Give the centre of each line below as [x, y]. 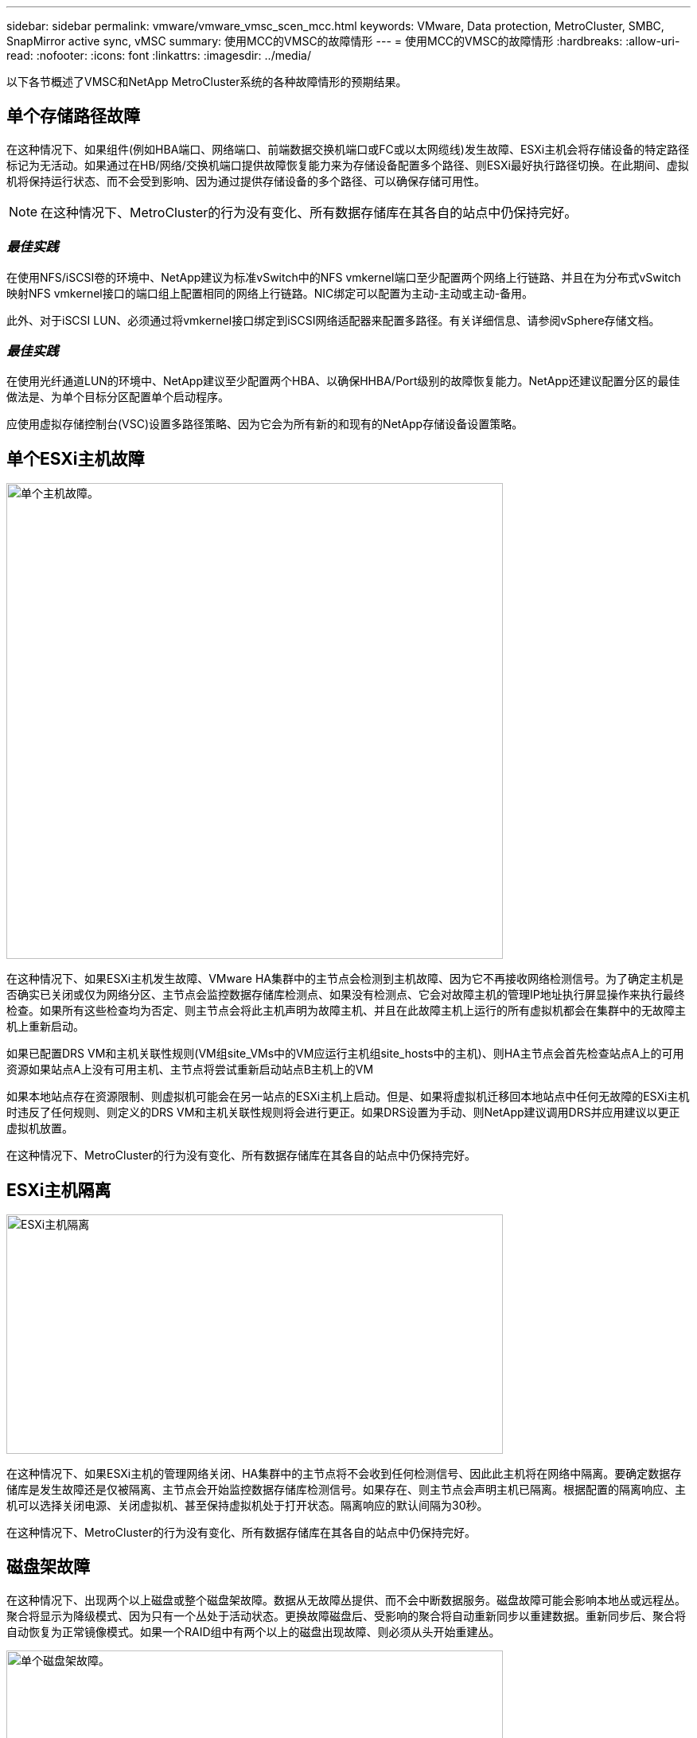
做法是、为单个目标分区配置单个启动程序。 [118, 397]
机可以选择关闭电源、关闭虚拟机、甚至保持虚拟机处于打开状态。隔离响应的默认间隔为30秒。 [247, 1506]
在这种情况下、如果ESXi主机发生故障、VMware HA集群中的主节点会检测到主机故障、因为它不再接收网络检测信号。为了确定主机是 [345, 979]
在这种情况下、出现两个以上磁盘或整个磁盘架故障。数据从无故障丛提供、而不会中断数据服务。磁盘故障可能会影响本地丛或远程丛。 [346, 1600]
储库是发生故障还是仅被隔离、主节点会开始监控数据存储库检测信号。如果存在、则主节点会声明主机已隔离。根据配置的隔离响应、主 [346, 1490]
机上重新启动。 [45, 1027]
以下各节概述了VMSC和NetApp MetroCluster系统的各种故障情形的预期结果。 [207, 82]
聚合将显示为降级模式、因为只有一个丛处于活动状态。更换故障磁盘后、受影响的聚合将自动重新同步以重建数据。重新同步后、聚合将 [346, 1615]
